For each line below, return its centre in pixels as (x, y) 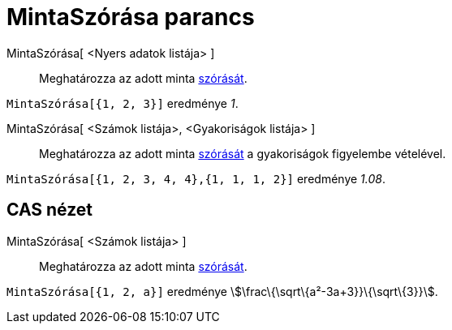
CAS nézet (50, 210)
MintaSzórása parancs (131, 17)
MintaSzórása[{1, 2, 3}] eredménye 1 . (123, 103)
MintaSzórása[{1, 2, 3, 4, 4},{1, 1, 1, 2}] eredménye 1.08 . (196, 178)
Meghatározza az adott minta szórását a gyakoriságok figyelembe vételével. (243, 153)
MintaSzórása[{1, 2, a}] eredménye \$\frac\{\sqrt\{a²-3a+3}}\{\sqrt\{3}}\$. (222, 291)
